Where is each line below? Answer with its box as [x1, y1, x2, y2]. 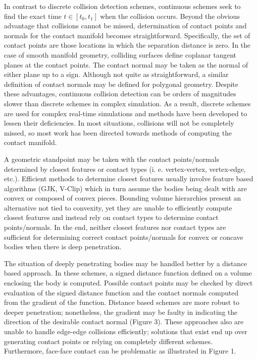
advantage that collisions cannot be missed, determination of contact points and [4, 20, 247, 31]
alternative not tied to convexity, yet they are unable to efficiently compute [4, 202, 232, 213]
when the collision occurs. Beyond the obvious [100, 10, 240, 21]
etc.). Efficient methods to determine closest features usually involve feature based [4, 173, 254, 184]
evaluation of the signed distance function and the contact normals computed [4, 287, 239, 297]
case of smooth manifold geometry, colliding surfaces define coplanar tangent [4, 49, 237, 60]
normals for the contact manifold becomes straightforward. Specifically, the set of [4, 30, 251, 40]
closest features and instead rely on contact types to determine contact [4, 212, 219, 222]
